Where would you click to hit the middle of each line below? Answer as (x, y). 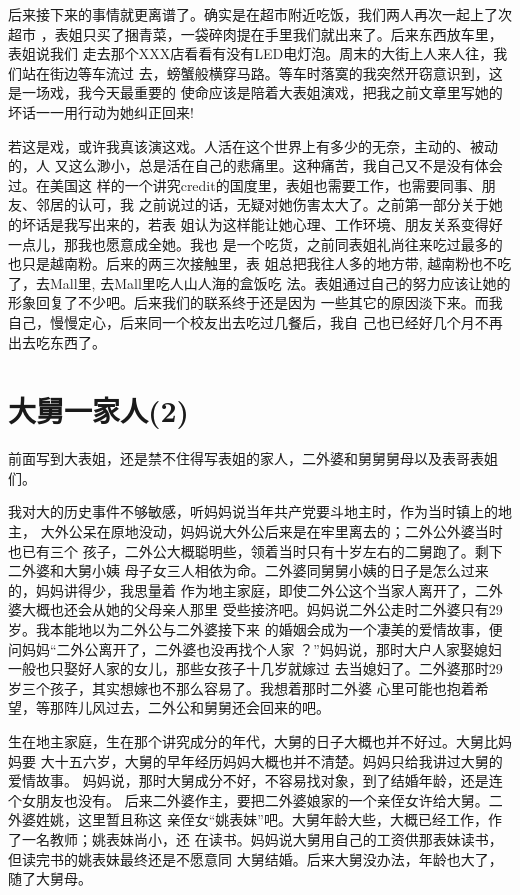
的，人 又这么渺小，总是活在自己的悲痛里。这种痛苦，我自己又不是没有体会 (255, 165)
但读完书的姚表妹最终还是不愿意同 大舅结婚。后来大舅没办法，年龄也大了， (255, 858)
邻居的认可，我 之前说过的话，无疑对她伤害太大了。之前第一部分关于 (262, 204)
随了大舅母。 (50, 878)
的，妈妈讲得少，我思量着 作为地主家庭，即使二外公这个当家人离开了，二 (248, 589)
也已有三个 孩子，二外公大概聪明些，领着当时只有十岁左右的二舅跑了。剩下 (255, 550)
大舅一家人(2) (99, 410)
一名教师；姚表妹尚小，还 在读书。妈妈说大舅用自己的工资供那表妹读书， (262, 838)
